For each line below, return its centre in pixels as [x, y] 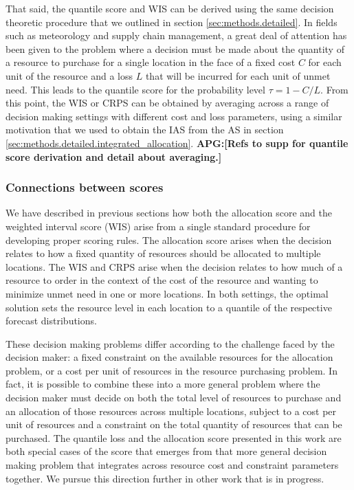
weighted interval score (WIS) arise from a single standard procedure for [158, 226]
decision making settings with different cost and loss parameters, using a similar [174, 116]
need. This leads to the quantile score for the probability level [135, 89]
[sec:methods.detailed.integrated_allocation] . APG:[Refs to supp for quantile [177, 143]
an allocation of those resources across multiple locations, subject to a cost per [171, 411]
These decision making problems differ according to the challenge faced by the [170, 343]
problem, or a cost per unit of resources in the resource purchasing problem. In [172, 370]
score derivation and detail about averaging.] [114, 156]
